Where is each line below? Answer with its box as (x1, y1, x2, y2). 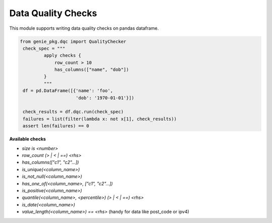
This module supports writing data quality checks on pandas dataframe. (9, 25, 159, 31)
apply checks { (43, 53, 82, 58)
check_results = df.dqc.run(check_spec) (23, 109, 124, 115)
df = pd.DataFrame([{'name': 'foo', (23, 88, 113, 94)
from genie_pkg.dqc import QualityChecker (20, 38, 126, 44)
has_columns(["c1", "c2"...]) (22, 159, 79, 166)
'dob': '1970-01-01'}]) (76, 95, 134, 101)
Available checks (9, 136, 46, 142)
